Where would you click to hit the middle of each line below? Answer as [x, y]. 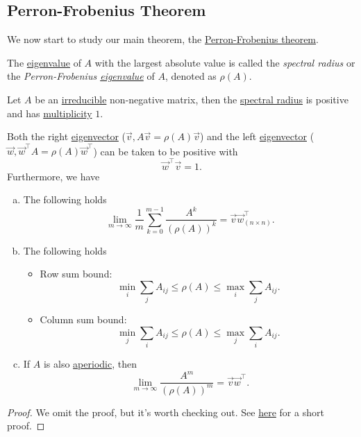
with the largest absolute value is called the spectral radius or [225, 62]
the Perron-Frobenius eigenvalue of [81, 76]
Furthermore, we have [53, 176]
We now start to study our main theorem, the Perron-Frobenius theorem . [163, 39]
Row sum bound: [76, 274]
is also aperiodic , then [90, 364]
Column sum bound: [83, 319]
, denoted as [191, 76]
